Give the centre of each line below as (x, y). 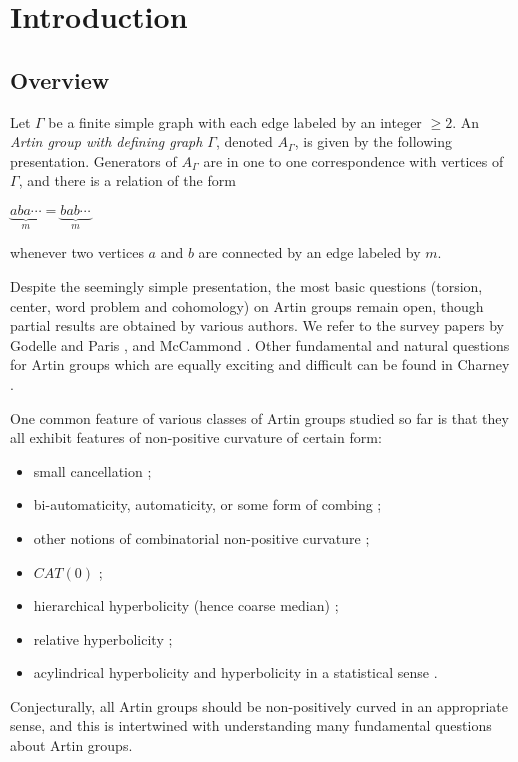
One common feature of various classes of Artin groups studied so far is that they (259, 417)
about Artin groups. (71, 745)
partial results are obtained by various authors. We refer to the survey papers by (257, 325)
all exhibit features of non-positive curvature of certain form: (196, 437)
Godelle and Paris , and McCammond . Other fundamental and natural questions (260, 344)
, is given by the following (373, 141)
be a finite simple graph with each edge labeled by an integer (235, 121)
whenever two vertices (77, 252)
